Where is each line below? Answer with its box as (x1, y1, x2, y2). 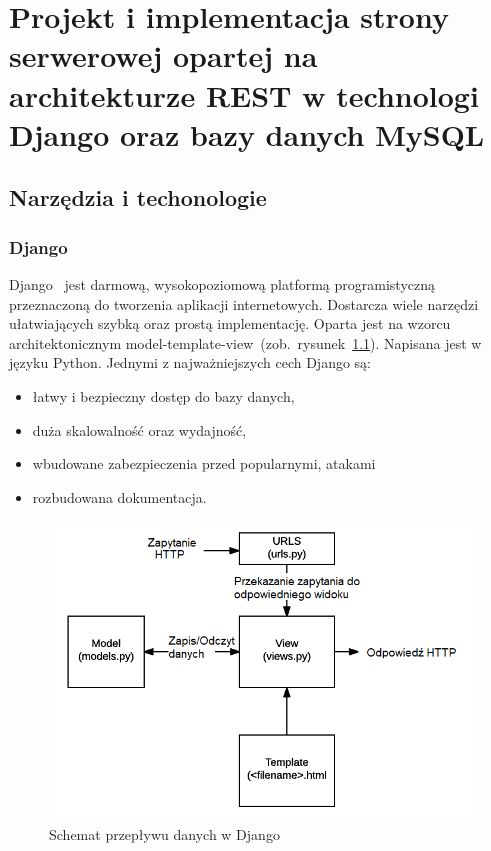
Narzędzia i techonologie (9, 182, 267, 213)
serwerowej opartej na (9, 35, 318, 76)
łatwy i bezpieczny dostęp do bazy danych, (32, 385, 295, 406)
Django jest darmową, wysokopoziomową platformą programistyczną (9, 273, 436, 294)
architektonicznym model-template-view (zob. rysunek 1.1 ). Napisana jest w (9, 332, 482, 353)
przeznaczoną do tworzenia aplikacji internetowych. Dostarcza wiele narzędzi (9, 293, 479, 314)
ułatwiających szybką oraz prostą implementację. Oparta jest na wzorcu (9, 313, 451, 334)
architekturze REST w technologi (9, 74, 479, 115)
